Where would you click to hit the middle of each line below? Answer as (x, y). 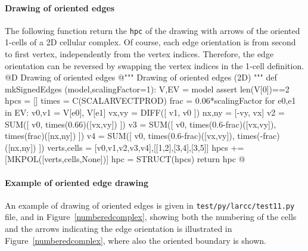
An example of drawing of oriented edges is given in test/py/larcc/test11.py (150, 205)
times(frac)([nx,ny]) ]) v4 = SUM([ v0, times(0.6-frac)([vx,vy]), (120, 136)
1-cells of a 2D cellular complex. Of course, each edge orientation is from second (150, 42)
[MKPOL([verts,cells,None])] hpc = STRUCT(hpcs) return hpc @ (125, 159)
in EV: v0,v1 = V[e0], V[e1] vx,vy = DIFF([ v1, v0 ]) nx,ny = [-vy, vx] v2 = (145, 112)
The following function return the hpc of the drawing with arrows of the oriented (153, 30)
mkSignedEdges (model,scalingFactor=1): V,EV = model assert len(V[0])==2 (147, 89)
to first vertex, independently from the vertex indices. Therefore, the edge (139, 54)
